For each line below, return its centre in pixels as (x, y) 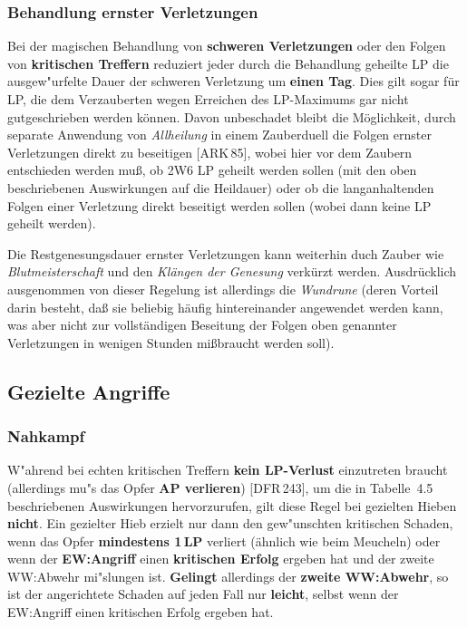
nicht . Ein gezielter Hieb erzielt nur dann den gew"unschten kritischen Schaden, (230, 523)
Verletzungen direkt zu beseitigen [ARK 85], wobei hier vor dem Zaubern (210, 152)
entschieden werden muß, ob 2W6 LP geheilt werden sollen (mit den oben (212, 170)
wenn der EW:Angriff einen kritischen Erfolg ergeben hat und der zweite (221, 559)
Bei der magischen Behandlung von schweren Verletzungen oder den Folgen (227, 46)
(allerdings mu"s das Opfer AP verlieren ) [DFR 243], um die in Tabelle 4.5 (220, 487)
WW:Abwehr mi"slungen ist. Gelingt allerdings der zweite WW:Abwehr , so (228, 576)
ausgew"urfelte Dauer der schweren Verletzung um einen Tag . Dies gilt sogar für (233, 81)
